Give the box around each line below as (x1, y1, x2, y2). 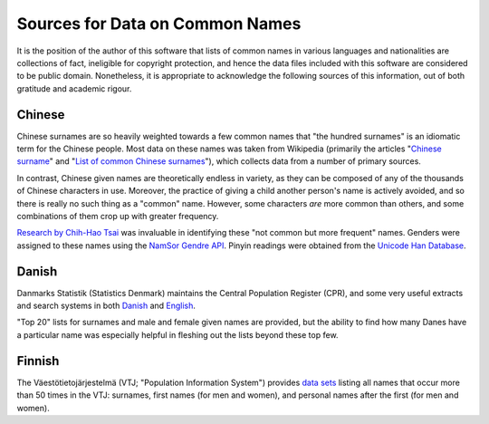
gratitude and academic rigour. (16, 82, 132, 94)
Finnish (16, 353, 60, 369)
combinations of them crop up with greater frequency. (16, 210, 219, 221)
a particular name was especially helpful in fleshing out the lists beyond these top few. (16, 329, 339, 340)
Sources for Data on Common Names (16, 14, 302, 34)
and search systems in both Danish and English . (16, 300, 197, 312)
